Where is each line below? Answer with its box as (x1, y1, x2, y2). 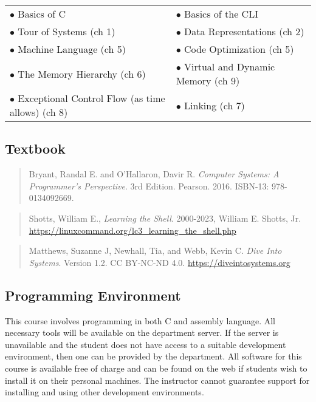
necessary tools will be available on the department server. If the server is (5, 326, 279, 339)
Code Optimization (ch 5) (184, 42, 294, 56)
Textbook (5, 139, 66, 158)
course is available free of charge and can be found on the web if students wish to (5, 361, 307, 374)
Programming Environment (5, 285, 181, 304)
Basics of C (18, 7, 66, 21)
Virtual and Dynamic (184, 60, 275, 73)
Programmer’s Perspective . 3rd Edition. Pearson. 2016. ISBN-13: (29, 179, 269, 192)
